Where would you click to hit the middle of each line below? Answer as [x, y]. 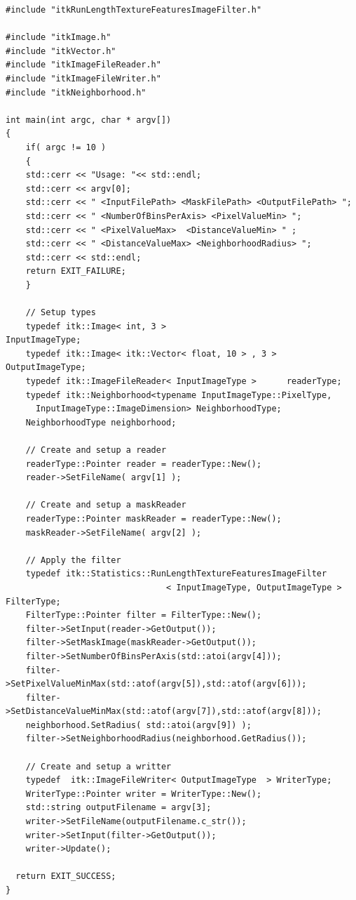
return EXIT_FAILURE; [76, 271]
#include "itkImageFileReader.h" [83, 65]
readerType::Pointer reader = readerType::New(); [144, 464]
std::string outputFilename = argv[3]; [118, 808]
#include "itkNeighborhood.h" [76, 92]
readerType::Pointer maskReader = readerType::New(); [153, 518]
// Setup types [61, 313]
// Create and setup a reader [96, 450]
